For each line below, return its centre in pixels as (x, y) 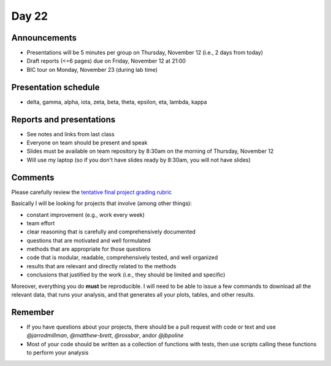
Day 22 (30, 16)
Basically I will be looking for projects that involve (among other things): (102, 203)
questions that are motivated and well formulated (89, 240)
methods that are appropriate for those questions (89, 249)
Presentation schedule (56, 87)
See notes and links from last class (70, 134)
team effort (41, 223)
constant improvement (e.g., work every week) (86, 214)
